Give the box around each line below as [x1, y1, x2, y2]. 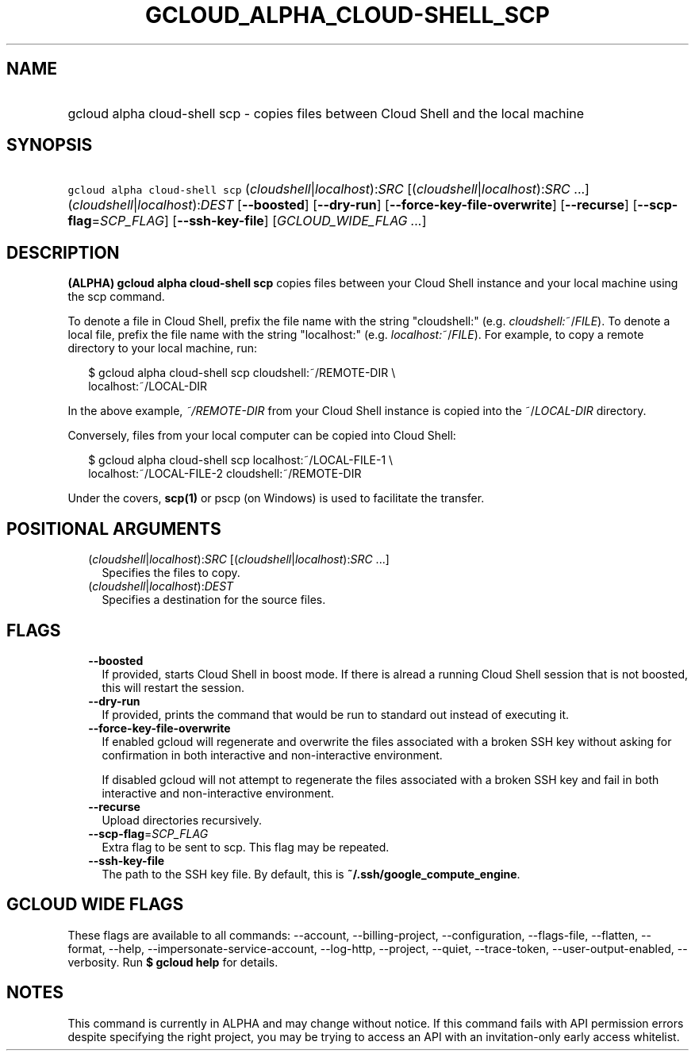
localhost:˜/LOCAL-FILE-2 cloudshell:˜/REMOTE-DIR [88, 467, 362, 481]
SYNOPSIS [6, 135, 93, 156]
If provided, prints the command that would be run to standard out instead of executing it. [102, 707, 570, 721]
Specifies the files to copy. [102, 566, 240, 580]
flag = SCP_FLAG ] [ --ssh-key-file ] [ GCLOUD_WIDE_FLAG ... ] [67, 213, 427, 229]
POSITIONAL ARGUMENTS [6, 518, 221, 539]
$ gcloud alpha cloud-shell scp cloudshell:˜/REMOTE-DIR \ [88, 366, 396, 380]
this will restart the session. [102, 680, 245, 694]
